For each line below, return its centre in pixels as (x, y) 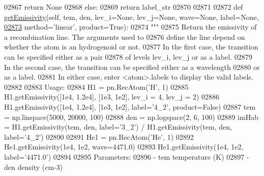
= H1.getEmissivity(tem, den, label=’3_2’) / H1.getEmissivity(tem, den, (118, 127)
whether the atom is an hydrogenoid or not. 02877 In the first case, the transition (131, 47)
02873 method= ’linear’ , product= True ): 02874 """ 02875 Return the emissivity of (130, 27)
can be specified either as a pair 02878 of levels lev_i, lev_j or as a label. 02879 (128, 56)
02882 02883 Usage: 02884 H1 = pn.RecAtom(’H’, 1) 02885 (96, 86)
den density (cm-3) (34, 167)
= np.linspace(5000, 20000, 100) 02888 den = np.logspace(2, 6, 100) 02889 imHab (131, 117)
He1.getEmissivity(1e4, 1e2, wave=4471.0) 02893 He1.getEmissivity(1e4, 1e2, (124, 147)
